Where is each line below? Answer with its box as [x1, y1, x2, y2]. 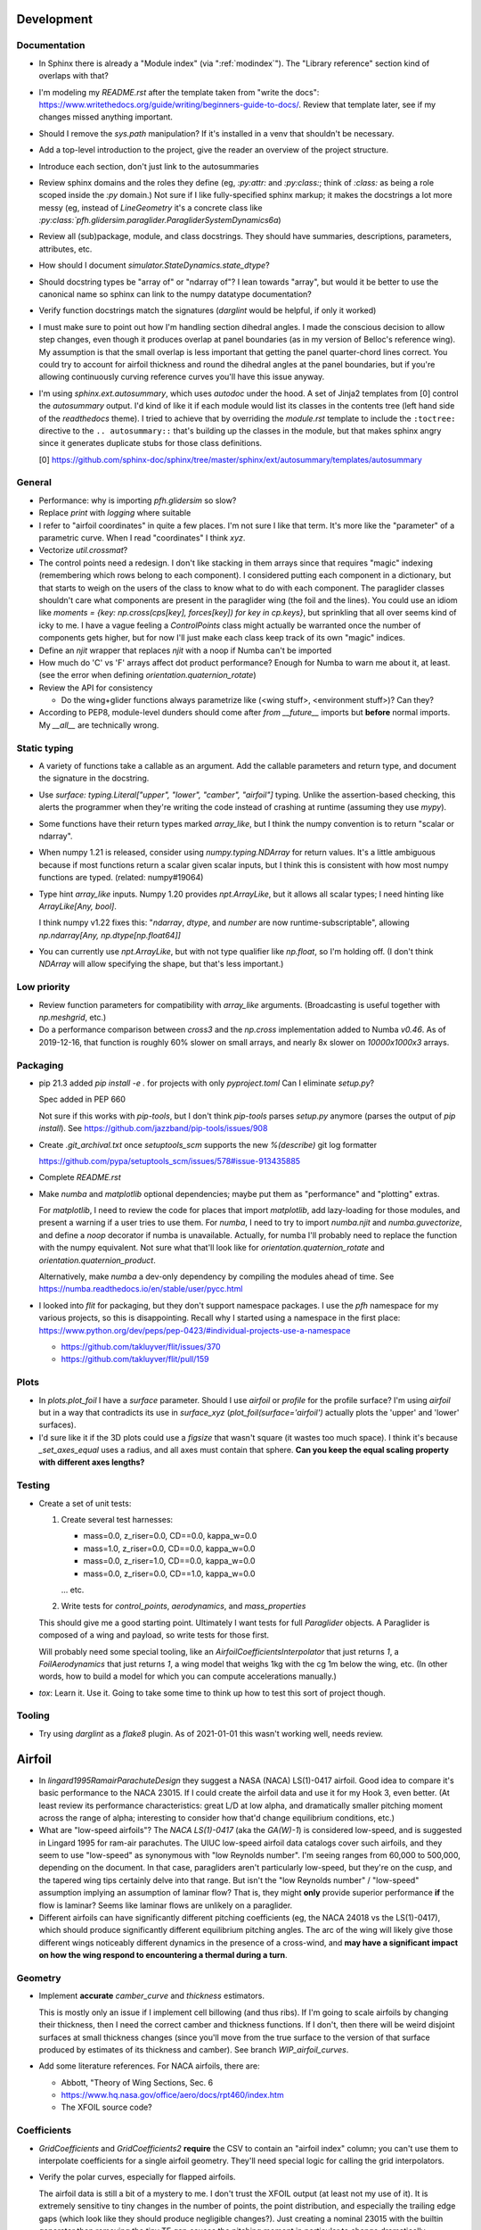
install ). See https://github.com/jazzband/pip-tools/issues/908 [38, 1123, 268, 1134]
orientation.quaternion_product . [38, 1254, 156, 1266]
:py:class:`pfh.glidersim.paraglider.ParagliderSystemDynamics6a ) [38, 215, 281, 226]
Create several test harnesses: [61, 1514, 174, 1524]
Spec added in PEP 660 [38, 1094, 126, 1105]
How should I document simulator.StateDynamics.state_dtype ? [38, 260, 271, 271]
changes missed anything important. [38, 111, 174, 122]
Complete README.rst [38, 1172, 122, 1183]
